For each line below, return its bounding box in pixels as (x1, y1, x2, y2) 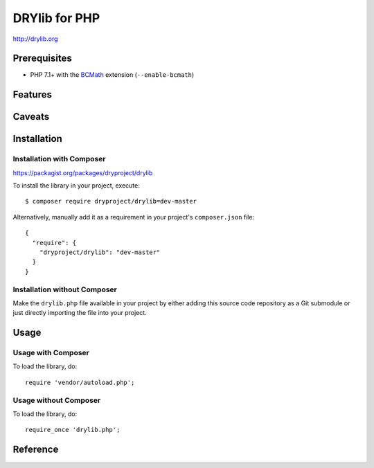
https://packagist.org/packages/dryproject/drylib (12, 168, 153, 177)
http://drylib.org (12, 35, 58, 43)
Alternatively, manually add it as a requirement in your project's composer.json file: (12, 213, 255, 221)
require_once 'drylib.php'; (25, 426, 121, 434)
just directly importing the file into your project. (12, 309, 147, 317)
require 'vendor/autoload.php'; (25, 378, 135, 386)
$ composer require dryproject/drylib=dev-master (25, 197, 197, 206)
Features (12, 89, 52, 100)
